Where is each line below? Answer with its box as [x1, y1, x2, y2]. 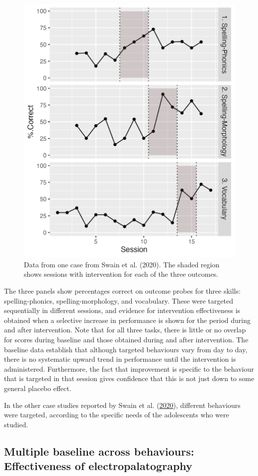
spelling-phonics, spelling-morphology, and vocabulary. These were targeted [4, 295, 233, 306]
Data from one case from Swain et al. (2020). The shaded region [24, 259, 220, 269]
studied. [4, 419, 28, 429]
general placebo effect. [4, 383, 72, 393]
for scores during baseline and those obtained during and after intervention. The [4, 334, 249, 345]
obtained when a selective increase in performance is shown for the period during [4, 315, 251, 325]
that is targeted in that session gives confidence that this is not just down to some [4, 373, 255, 384]
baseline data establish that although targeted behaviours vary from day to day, [4, 344, 248, 354]
